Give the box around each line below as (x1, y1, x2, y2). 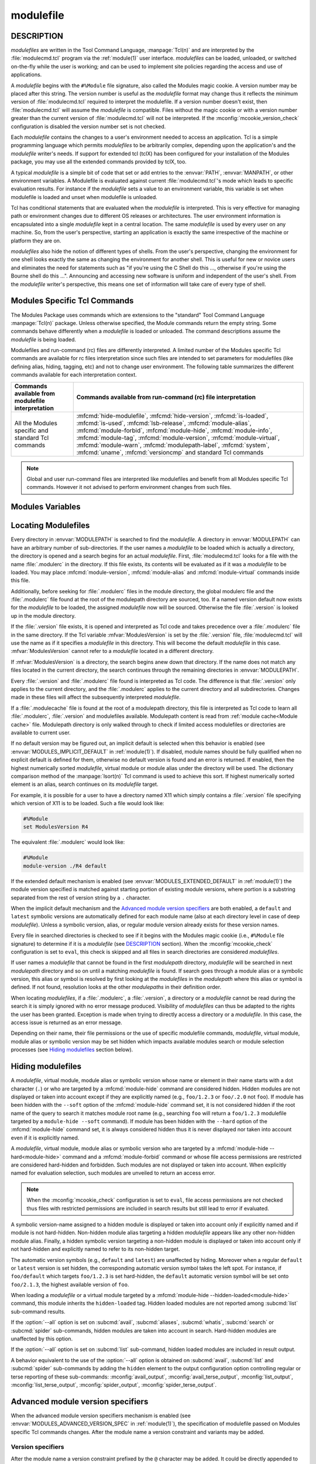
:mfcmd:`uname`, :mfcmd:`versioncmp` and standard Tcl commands (76, 448, 264, 456)
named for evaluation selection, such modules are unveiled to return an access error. (11, 1169, 216, 1176)
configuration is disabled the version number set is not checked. (11, 123, 166, 130)
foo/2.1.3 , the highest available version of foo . (11, 1281, 129, 1288)
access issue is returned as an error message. (11, 1019, 122, 1026)
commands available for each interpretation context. (11, 371, 137, 378)
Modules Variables (11, 502, 81, 512)
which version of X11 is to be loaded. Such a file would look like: (11, 800, 164, 807)
